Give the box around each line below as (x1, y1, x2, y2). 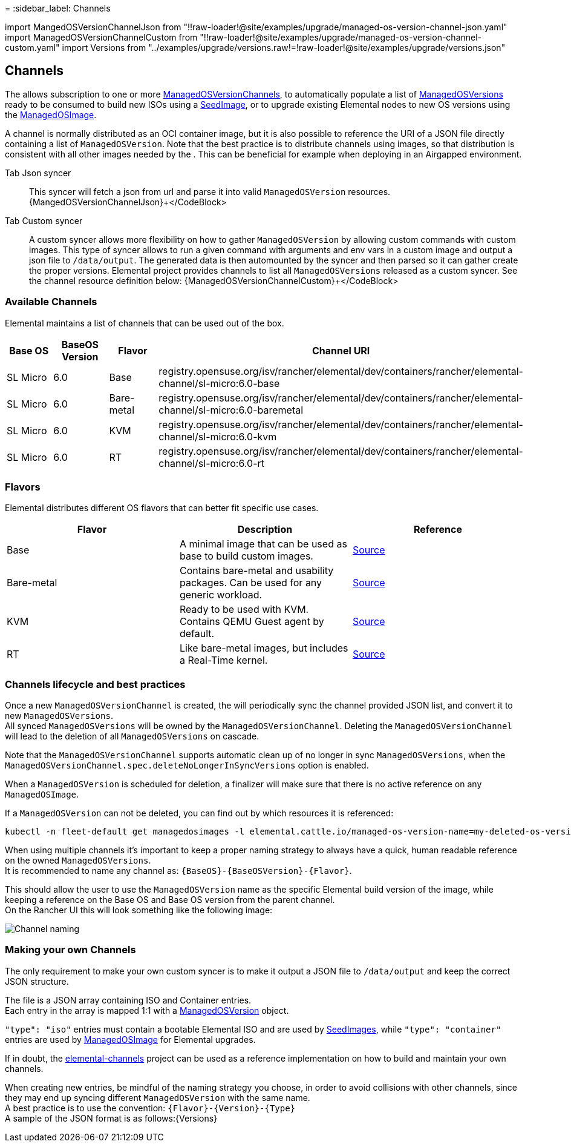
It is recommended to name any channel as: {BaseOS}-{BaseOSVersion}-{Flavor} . (5, 865, 352, 876)
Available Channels (5, 296, 97, 308)
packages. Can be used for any (179, 577, 322, 589)
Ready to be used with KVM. (179, 603, 309, 616)
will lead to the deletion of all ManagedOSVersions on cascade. (5, 731, 259, 742)
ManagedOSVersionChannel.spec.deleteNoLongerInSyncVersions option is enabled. (5, 760, 369, 771)
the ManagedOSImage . (5, 109, 97, 120)
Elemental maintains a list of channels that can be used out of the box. (5, 317, 284, 328)
